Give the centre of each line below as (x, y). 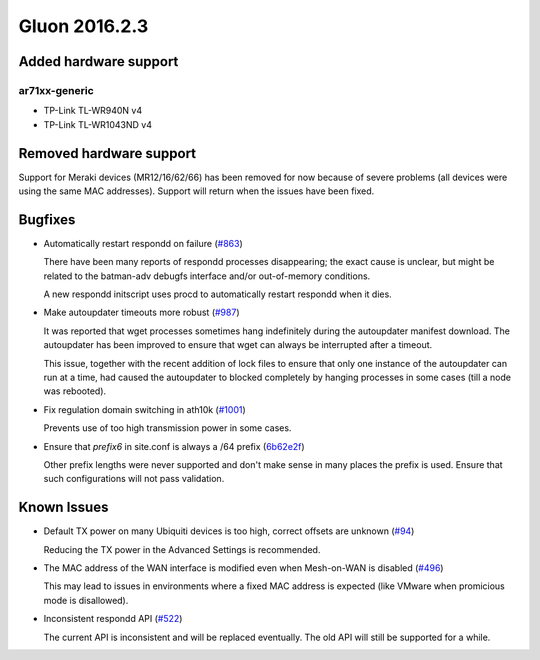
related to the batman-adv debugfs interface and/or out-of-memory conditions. (207, 276)
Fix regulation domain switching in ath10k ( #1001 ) (145, 409)
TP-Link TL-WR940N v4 (93, 111)
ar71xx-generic (56, 90)
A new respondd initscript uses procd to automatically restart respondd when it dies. (217, 294)
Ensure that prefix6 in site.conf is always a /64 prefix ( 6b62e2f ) (174, 446)
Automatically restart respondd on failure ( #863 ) (143, 243)
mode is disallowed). (86, 600)
